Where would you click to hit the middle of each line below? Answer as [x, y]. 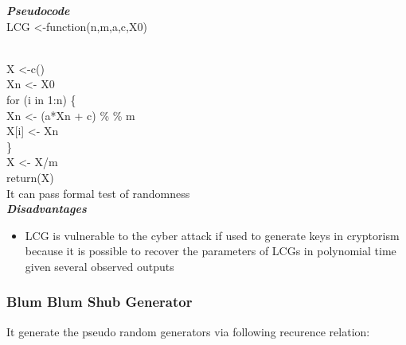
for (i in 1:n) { [41, 99]
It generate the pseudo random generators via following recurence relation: [188, 331]
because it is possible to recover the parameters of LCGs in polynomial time [211, 251]
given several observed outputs [100, 266]
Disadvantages [47, 209]
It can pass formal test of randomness [98, 193]
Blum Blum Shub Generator [100, 302]
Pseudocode [38, 10]
